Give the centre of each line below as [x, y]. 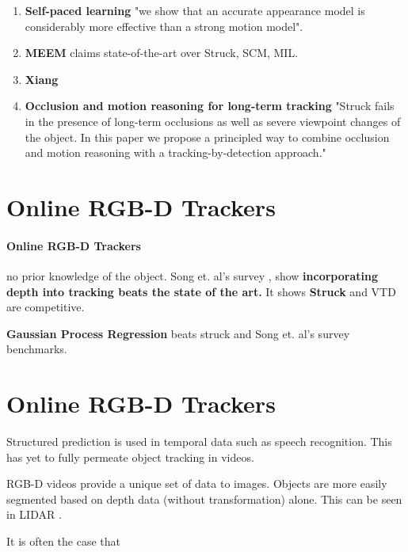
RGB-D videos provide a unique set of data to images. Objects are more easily [197, 483]
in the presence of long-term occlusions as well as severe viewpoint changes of [213, 121]
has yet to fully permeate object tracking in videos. [130, 457]
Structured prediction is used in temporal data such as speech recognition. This [199, 442]
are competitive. [46, 307]
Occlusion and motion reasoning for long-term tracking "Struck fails [210, 106]
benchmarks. [37, 349]
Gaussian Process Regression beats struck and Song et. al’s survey [178, 333]
